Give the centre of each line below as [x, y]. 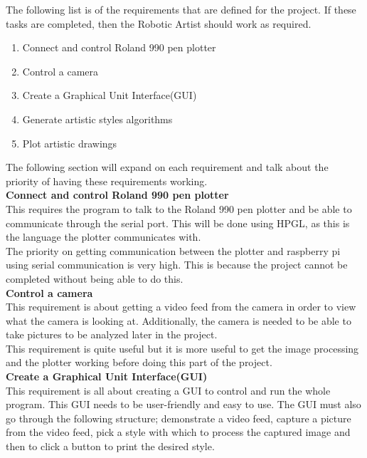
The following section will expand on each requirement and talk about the [167, 167]
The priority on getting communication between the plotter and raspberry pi [173, 250]
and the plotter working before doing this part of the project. [139, 362]
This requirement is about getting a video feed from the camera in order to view [181, 307]
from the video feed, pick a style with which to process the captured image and [178, 432]
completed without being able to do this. [95, 278]
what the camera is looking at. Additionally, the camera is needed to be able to [179, 320]
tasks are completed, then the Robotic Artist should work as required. [159, 23]
